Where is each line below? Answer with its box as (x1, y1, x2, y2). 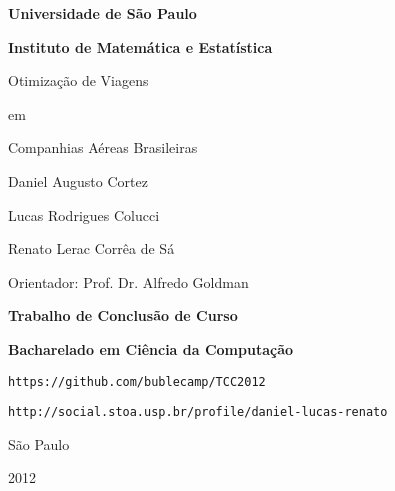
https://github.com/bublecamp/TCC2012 (8, 374, 266, 389)
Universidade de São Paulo (8, 3, 197, 23)
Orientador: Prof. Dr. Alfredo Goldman (8, 271, 249, 292)
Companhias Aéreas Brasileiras (8, 137, 198, 158)
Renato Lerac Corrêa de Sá (8, 238, 175, 259)
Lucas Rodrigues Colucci (8, 204, 160, 225)
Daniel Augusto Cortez (8, 170, 148, 191)
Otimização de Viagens (8, 70, 149, 91)
